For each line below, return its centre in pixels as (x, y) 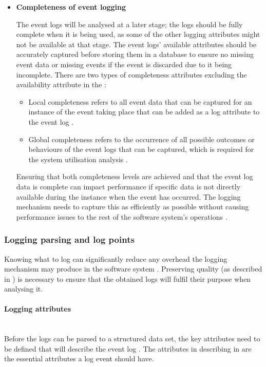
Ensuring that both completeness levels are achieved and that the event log (135, 176)
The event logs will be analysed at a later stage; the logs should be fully (129, 24)
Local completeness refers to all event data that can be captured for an (140, 101)
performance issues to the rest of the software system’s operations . (122, 216)
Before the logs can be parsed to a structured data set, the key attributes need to (132, 339)
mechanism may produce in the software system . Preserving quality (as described (133, 269)
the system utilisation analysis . (78, 159)
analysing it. (24, 289)
